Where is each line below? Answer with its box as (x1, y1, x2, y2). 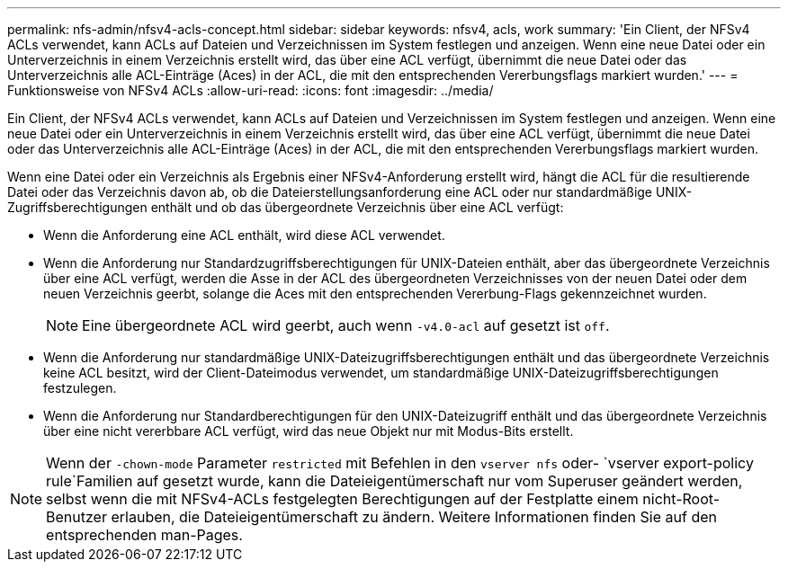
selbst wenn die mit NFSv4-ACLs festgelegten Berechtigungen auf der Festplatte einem (46, 490, 639, 508)
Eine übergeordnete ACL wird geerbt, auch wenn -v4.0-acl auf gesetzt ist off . (82, 316, 610, 334)
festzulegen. (43, 380, 117, 396)
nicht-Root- (642, 490, 721, 508)
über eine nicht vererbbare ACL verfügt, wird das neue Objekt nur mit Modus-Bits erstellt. (43, 423, 574, 439)
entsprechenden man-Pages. (46, 526, 243, 544)
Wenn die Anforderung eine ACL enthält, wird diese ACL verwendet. (43, 227, 445, 243)
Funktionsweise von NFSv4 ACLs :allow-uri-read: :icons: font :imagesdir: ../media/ (7, 83, 494, 98)
